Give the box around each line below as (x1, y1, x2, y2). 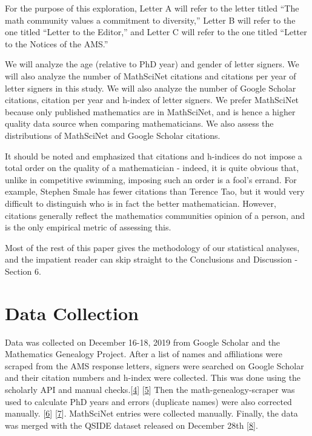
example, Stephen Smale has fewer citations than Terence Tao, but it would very (5, 185, 305, 198)
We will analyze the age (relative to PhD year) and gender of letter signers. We (5, 58, 299, 70)
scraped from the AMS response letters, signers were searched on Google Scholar (5, 359, 304, 372)
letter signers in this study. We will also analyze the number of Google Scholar (5, 81, 296, 94)
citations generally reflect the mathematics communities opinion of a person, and (5, 209, 305, 221)
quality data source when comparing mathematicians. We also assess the (5, 117, 274, 130)
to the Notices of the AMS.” (5, 37, 108, 50)
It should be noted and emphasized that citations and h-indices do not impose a (5, 149, 302, 162)
